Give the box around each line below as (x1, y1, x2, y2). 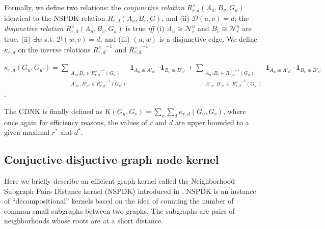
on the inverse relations (18, 44, 91, 54)
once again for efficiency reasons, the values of (4, 117, 148, 127)
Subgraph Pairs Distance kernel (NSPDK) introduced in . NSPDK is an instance (4, 185, 256, 196)
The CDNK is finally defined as (4, 105, 102, 116)
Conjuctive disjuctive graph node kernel (4, 152, 219, 167)
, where (223, 105, 246, 116)
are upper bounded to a (175, 117, 249, 127)
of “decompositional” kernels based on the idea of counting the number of (4, 195, 234, 206)
